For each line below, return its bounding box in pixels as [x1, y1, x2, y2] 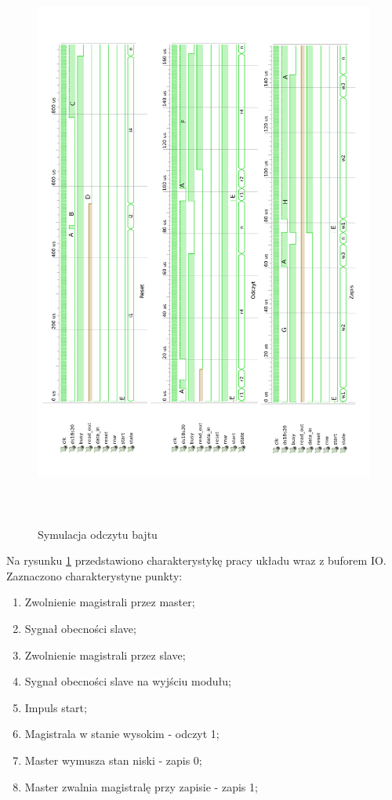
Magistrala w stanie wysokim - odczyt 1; [24, 725, 220, 742]
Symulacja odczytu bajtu [38, 525, 158, 542]
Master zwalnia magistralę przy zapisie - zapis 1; [24, 778, 258, 795]
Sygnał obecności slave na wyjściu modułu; [24, 673, 231, 689]
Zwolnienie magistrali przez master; [24, 594, 195, 610]
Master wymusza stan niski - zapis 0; [24, 752, 202, 769]
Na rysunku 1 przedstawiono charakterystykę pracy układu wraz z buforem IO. [6, 552, 387, 569]
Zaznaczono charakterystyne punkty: [6, 567, 183, 584]
